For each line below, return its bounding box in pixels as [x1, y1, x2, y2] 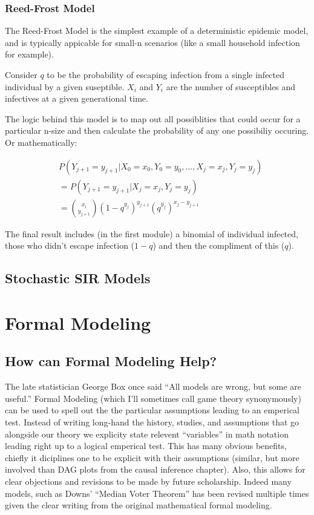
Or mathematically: [5, 136, 77, 148]
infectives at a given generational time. [5, 92, 148, 105]
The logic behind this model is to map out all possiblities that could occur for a [5, 112, 301, 125]
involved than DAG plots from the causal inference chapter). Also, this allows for [5, 463, 306, 476]
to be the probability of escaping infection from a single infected [47, 68, 285, 80]
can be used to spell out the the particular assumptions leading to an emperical [5, 404, 300, 416]
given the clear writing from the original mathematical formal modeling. [5, 499, 272, 511]
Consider [5, 68, 38, 80]
